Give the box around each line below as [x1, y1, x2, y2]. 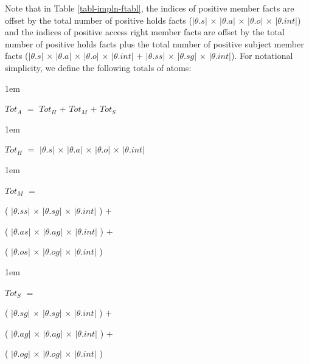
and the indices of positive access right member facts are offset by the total [5, 26, 285, 38]
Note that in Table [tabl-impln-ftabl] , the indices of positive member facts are [5, 2, 294, 14]
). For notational [231, 49, 293, 62]
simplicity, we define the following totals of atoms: [5, 61, 192, 74]
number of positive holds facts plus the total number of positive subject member [5, 37, 304, 50]
